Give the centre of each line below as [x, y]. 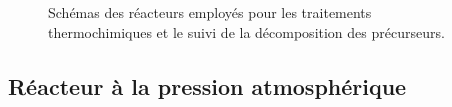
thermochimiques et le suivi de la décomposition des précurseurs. [246, 31]
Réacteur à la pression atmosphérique [207, 85]
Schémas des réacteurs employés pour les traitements [210, 12]
